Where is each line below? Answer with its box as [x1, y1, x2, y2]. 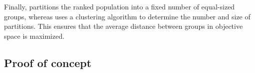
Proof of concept [4, 55, 92, 70]
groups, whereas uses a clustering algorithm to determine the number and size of [4, 11, 251, 21]
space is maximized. [4, 30, 65, 41]
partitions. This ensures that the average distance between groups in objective [4, 21, 243, 31]
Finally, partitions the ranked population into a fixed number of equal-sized [4, 1, 235, 11]
